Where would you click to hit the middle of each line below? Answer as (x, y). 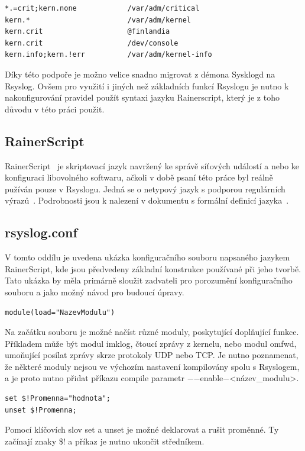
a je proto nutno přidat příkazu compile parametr (95, 378)
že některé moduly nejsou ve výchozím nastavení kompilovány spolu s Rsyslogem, (152, 366)
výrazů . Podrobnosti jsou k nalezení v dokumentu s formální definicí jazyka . (147, 200)
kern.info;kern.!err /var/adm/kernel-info (108, 55)
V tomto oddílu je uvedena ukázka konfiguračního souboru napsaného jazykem (147, 257)
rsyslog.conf (41, 232)
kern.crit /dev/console (92, 43)
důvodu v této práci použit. (55, 109)
